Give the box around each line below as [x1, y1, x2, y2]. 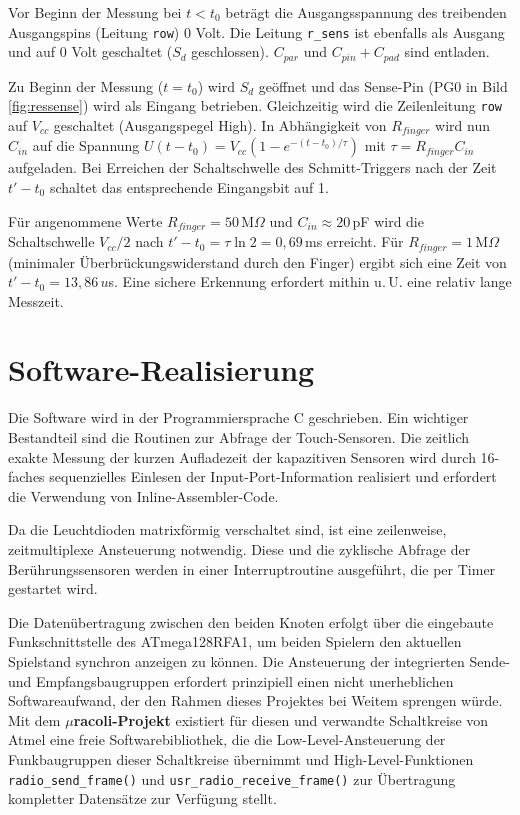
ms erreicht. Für [304, 231, 404, 252]
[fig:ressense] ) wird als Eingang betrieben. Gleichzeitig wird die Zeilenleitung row [8, 95, 502, 116]
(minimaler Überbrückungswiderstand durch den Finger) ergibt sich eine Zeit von [8, 251, 507, 272]
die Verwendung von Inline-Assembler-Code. [8, 485, 279, 506]
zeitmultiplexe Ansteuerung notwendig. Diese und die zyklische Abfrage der [8, 538, 471, 559]
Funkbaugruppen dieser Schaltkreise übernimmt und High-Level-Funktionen [8, 748, 474, 769]
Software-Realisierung [8, 349, 315, 390]
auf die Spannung [32, 135, 140, 156]
